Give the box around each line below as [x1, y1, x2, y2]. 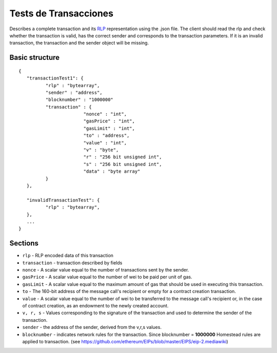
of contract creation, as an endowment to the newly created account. [22, 302, 169, 308]
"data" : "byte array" [83, 169, 141, 174]
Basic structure [9, 53, 60, 62]
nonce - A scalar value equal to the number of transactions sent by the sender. [22, 267, 189, 273]
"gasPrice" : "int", [83, 118, 135, 124]
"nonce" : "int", [83, 111, 127, 117]
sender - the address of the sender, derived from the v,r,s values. [22, 324, 162, 330]
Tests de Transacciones [9, 8, 114, 19]
